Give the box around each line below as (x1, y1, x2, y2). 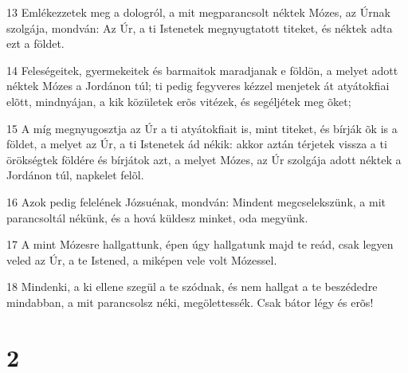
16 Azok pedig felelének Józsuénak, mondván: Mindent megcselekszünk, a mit (6, 193, 386, 210)
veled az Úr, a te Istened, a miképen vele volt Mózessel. (6, 251, 277, 268)
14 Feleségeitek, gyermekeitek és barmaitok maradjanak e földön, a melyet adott (6, 61, 398, 78)
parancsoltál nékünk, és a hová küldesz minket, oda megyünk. (6, 209, 308, 226)
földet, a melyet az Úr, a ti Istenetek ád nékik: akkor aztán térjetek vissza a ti (6, 135, 387, 152)
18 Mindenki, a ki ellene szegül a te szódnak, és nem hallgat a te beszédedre (6, 278, 378, 295)
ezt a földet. (6, 35, 65, 52)
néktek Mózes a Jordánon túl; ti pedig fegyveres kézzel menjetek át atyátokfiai (6, 77, 390, 94)
